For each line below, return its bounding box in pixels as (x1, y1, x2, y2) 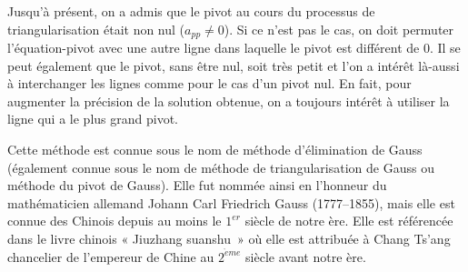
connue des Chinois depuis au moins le (7, 211, 222, 230)
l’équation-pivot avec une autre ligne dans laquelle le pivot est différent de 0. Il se (7, 38, 461, 57)
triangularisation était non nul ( (7, 19, 185, 38)
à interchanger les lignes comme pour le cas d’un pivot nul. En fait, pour (7, 74, 412, 93)
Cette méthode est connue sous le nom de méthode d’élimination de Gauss (7, 140, 423, 159)
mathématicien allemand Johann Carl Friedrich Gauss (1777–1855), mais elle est (7, 193, 455, 212)
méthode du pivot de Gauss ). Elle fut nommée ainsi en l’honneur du (7, 176, 387, 195)
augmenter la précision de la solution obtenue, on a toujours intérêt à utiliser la (7, 91, 450, 110)
